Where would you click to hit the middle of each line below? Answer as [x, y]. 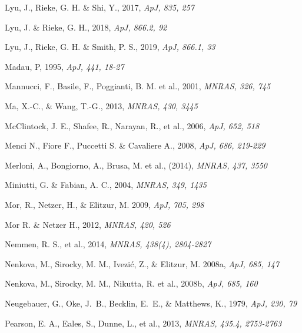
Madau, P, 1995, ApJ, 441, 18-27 [64, 66]
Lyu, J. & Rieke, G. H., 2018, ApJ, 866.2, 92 [86, 27]
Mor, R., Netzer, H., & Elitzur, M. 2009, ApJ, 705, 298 [104, 204]
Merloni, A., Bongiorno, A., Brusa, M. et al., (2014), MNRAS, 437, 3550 [136, 165]
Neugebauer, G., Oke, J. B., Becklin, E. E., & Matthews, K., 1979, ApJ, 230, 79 [151, 303]
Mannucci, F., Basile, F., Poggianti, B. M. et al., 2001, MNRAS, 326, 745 [138, 86]
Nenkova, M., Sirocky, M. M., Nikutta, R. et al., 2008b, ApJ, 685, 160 [131, 283]
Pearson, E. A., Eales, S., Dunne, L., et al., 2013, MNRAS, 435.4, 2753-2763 [143, 323]
